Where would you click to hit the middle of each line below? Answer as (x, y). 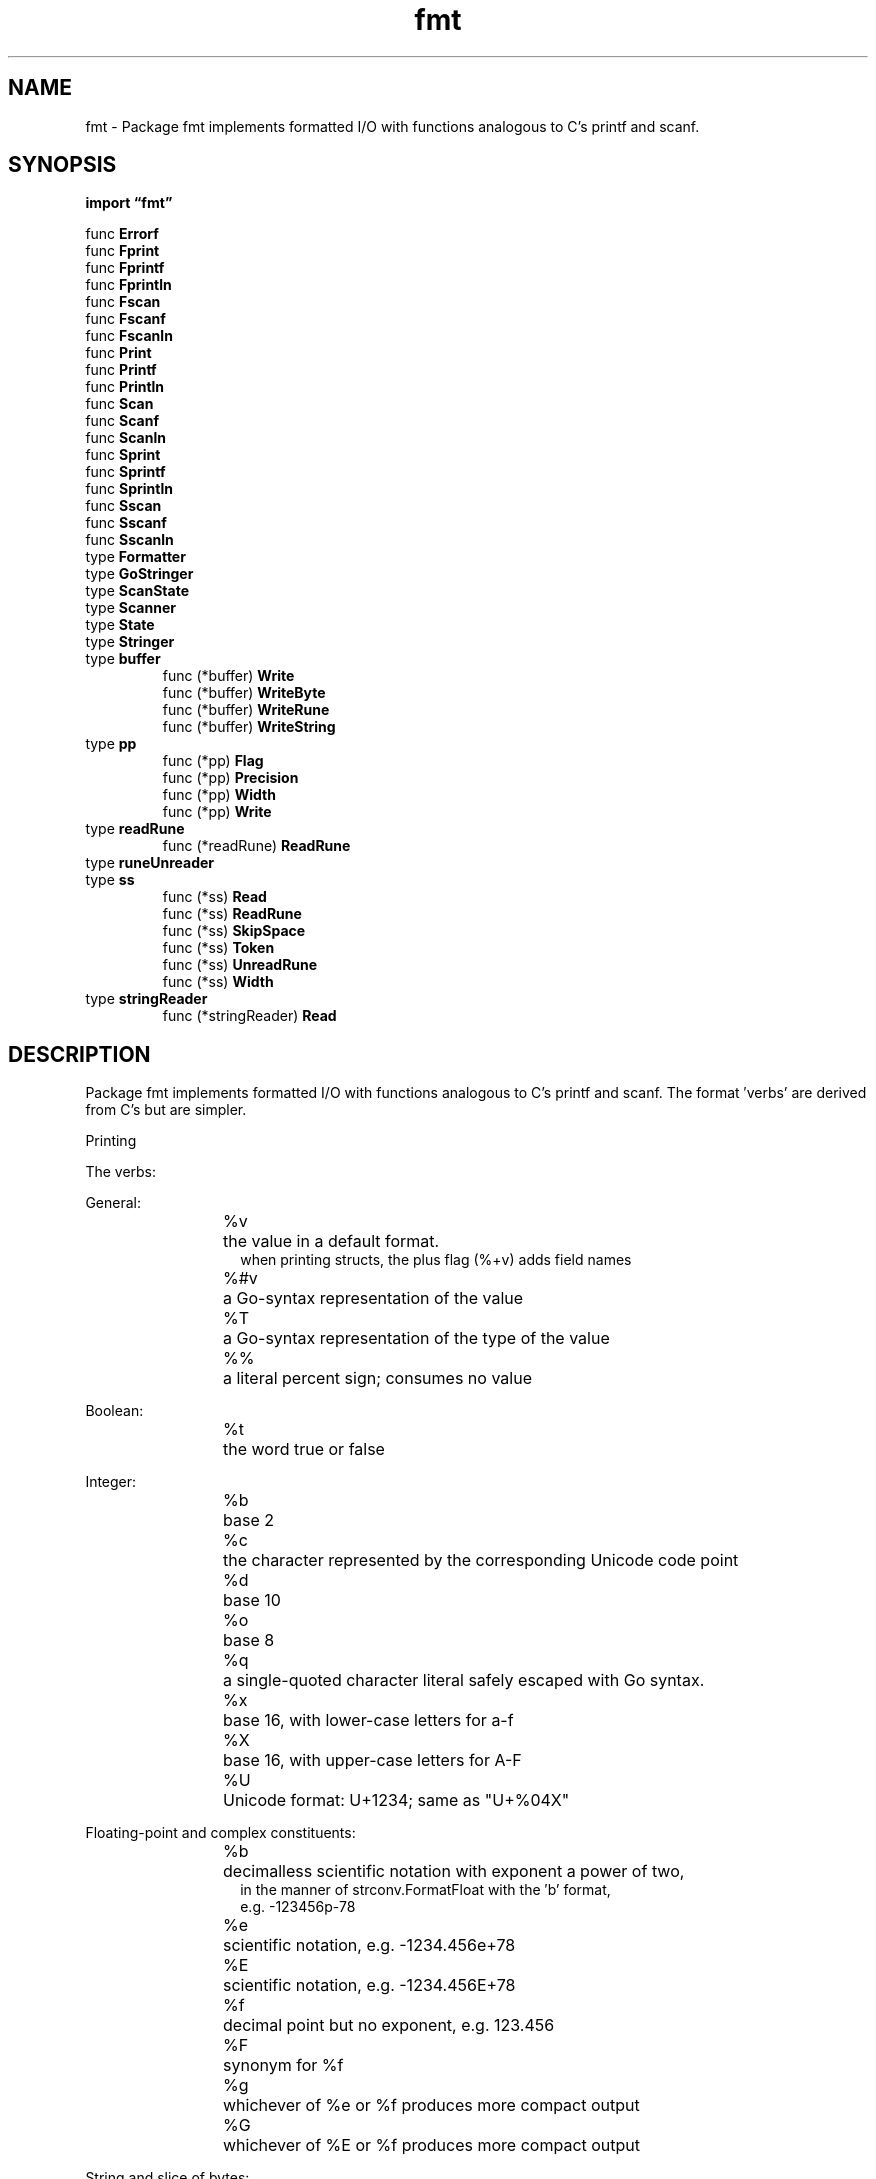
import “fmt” (129, 203)
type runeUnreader (150, 863)
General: (113, 1203)
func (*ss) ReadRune (232, 914)
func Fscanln (129, 336)
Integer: (111, 1482)
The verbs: (121, 1172)
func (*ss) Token (218, 948)
